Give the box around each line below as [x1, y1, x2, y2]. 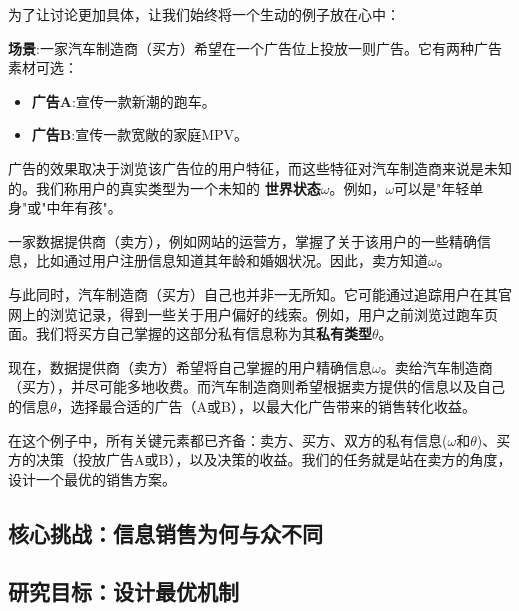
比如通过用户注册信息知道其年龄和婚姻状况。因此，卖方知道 [35, 250, 428, 271]
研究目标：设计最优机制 [8, 576, 239, 607]
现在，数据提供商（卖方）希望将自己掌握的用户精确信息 [8, 356, 372, 377]
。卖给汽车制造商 [380, 356, 493, 377]
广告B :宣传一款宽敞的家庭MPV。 [31, 124, 249, 145]
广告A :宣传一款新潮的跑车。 [31, 90, 216, 111]
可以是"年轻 [394, 177, 470, 198]
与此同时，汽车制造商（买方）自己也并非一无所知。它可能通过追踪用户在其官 [8, 283, 512, 304]
